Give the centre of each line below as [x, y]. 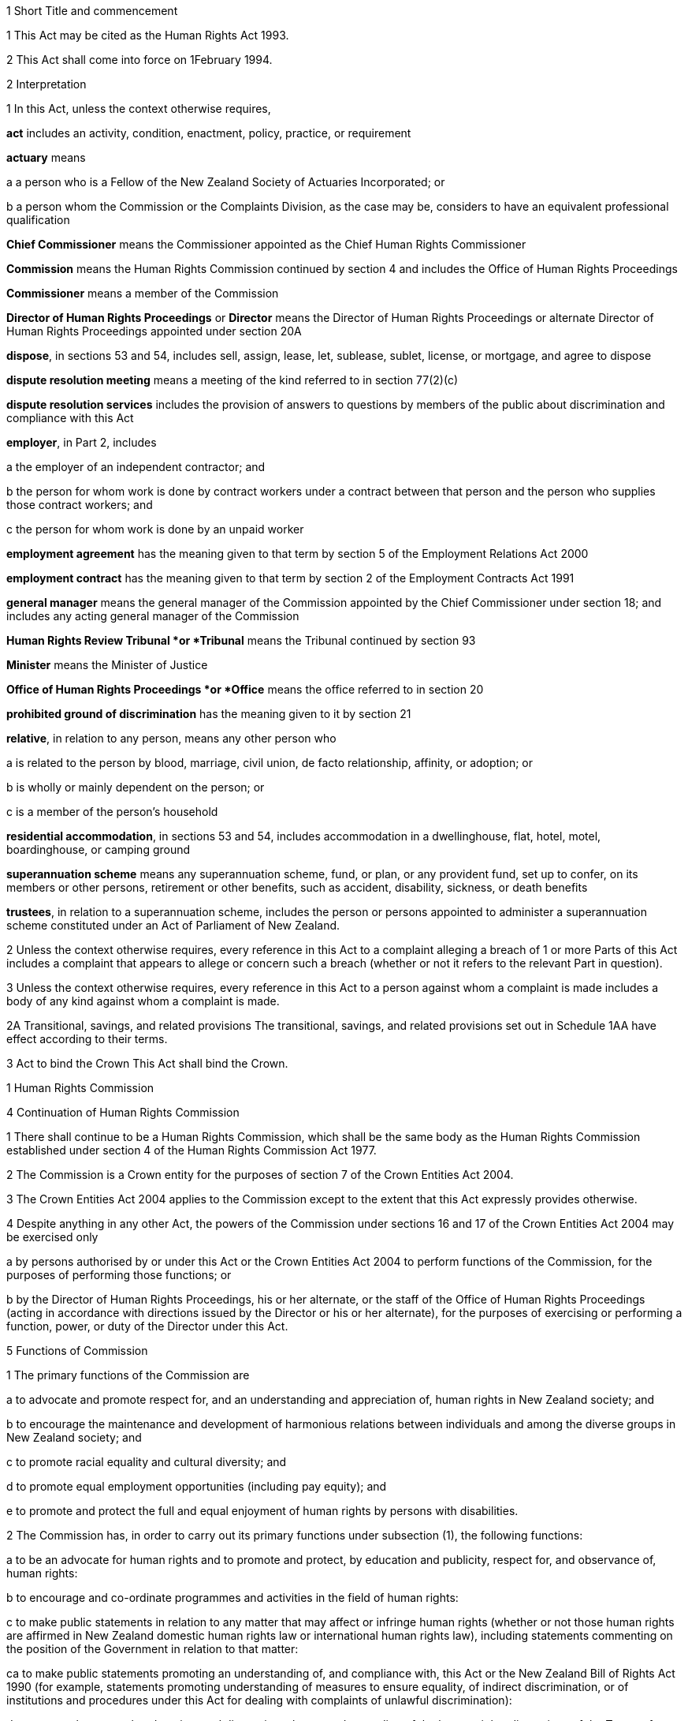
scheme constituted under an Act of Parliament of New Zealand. [173, 925]
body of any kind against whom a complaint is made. [143, 1001]
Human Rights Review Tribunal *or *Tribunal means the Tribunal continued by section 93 [241, 640]
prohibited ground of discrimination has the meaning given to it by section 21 [209, 714]
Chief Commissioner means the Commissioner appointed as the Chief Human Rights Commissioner [266, 244]
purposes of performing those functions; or [119, 1275]
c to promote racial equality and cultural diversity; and [147, 1462]
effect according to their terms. [87, 1039]
